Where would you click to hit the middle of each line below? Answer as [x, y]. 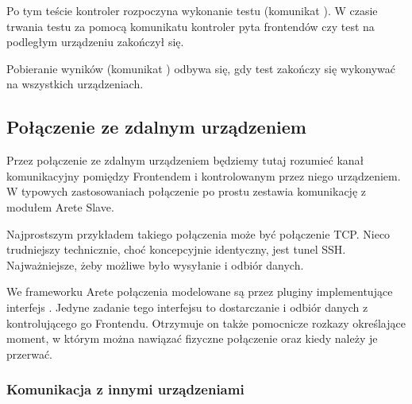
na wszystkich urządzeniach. [75, 84]
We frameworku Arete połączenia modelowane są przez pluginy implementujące [200, 291]
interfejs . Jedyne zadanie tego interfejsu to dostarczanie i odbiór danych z [187, 307]
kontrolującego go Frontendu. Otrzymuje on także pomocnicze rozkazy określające [206, 322]
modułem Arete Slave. [60, 206]
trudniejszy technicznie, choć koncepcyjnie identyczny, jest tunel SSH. [176, 249]
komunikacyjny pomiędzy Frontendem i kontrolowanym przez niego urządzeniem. [204, 175]
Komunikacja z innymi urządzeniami [125, 389]
